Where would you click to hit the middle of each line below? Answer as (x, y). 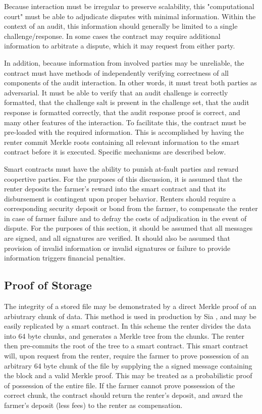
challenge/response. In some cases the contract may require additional (112, 36)
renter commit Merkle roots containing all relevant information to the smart (122, 142)
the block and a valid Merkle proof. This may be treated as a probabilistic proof (128, 375)
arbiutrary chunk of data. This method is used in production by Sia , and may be (130, 316)
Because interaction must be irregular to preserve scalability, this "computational (129, 6)
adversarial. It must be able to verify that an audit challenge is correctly (116, 92)
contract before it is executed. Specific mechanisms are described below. (115, 152)
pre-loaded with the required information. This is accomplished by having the (124, 132)
